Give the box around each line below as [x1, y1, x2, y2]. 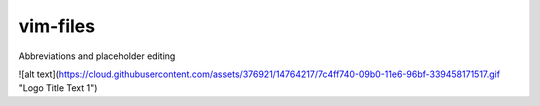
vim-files [18, 15, 95, 37]
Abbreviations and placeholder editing [18, 50, 176, 62]
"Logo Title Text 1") [18, 82, 98, 94]
